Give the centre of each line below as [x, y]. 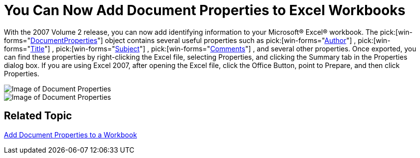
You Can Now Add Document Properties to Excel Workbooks [205, 10]
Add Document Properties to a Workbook [71, 135]
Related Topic [38, 116]
